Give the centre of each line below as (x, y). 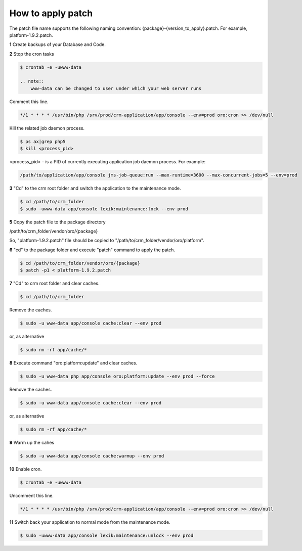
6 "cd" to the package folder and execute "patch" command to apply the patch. (92, 250)
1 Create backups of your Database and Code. (57, 44)
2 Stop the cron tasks (32, 54)
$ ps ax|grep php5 (43, 141)
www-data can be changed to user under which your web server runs (116, 88)
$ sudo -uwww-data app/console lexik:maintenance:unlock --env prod (107, 535)
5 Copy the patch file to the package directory (57, 222)
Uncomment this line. (32, 495)
